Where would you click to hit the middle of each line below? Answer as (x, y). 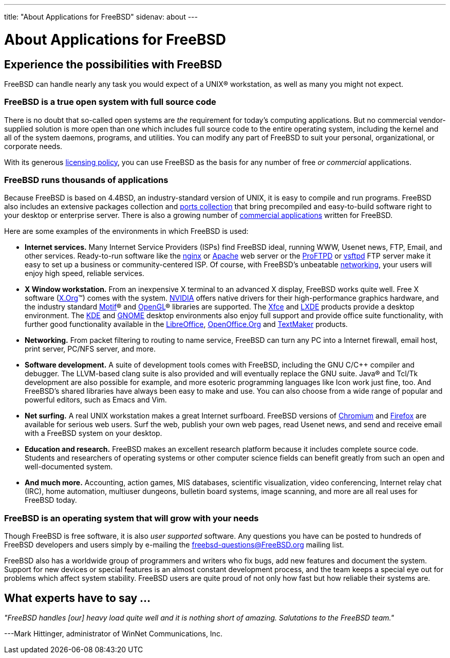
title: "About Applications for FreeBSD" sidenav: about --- (101, 17)
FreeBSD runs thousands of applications (86, 180)
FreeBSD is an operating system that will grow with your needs (132, 518)
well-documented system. (69, 467)
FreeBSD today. (51, 500)
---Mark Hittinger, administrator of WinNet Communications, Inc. (113, 634)
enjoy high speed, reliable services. (85, 273)
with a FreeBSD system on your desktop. (93, 433)
